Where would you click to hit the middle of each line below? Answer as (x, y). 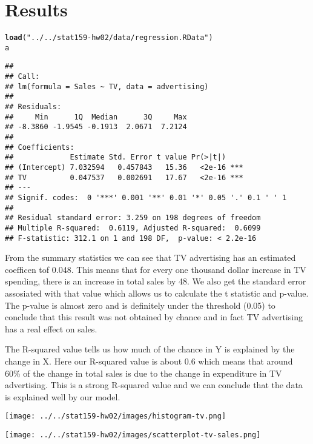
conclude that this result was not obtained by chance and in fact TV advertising (154, 317)
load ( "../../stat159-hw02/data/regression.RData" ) (109, 38)
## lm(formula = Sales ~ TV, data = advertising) (107, 86)
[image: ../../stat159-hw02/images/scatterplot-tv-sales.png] (133, 435)
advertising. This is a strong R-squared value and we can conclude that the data (154, 385)
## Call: (22, 77)
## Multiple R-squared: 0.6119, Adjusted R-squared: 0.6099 (133, 228)
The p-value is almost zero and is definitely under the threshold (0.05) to (140, 305)
